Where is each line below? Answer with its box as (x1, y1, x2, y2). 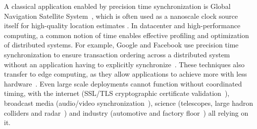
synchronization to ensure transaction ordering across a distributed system (4, 49, 230, 59)
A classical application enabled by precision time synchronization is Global (4, 1, 231, 11)
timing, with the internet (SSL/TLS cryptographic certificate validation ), (4, 88, 230, 98)
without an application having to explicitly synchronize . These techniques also (4, 59, 245, 69)
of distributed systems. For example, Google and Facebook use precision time (4, 40, 239, 50)
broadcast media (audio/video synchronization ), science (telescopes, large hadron (4, 97, 253, 108)
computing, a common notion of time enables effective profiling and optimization (4, 30, 249, 40)
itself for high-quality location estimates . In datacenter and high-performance (4, 20, 241, 31)
